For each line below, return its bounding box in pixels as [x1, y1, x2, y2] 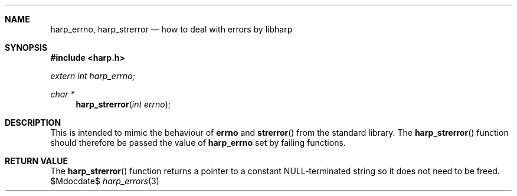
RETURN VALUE [5, 156, 68, 166]
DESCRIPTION [5, 117, 61, 128]
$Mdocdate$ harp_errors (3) [50, 176, 159, 186]
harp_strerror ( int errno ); [76, 99, 171, 109]
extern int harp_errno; [50, 71, 135, 81]
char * [50, 89, 75, 99]
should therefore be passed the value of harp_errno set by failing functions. [50, 138, 346, 148]
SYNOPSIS [5, 43, 48, 53]
